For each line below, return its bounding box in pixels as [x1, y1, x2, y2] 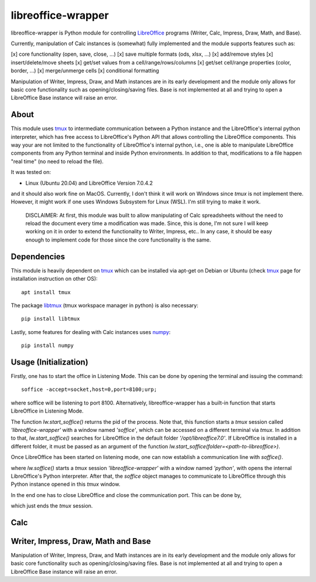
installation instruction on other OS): [11, 275, 98, 283]
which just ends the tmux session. [11, 502, 93, 509]
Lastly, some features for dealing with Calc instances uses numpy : [11, 328, 171, 335]
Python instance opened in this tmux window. [11, 481, 121, 488]
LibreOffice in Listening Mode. [11, 407, 84, 414]
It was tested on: [11, 169, 51, 176]
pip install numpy [21, 342, 74, 349]
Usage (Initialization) [11, 357, 89, 367]
